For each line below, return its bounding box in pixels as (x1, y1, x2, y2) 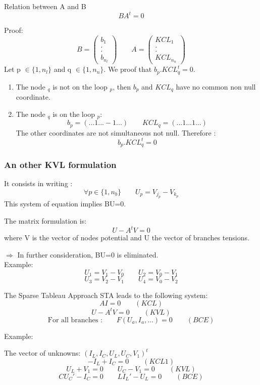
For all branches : (47, 316, 102, 324)
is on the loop (53, 108, 95, 119)
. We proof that (103, 64, 152, 74)
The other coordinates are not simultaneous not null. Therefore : (16, 127, 216, 138)
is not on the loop (53, 81, 108, 92)
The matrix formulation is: (4, 215, 87, 226)
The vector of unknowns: (4, 348, 81, 358)
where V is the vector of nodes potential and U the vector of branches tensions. (4, 232, 249, 243)
